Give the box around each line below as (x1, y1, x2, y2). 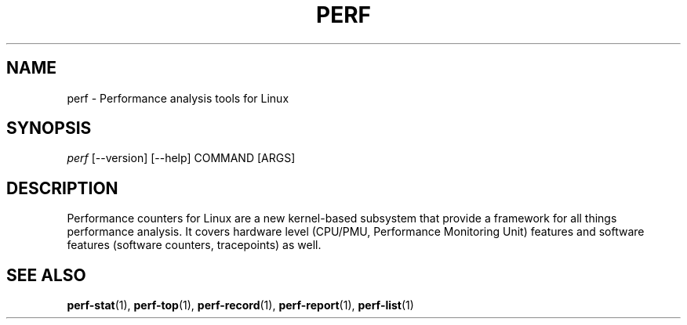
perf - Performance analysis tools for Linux (67, 91, 289, 105)
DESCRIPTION (6, 178, 118, 198)
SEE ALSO (6, 265, 86, 285)
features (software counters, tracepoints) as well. (67, 238, 322, 252)
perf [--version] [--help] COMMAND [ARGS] (67, 151, 296, 165)
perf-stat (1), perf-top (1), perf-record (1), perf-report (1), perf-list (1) (67, 298, 414, 312)
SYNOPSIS (6, 118, 92, 139)
